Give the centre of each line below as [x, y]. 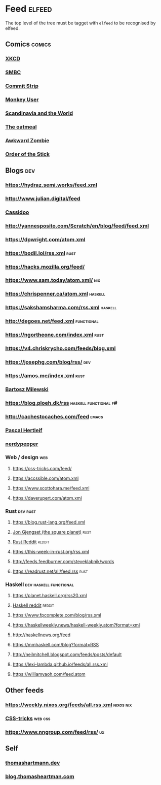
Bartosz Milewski [27, 389]
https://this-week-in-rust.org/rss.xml [51, 552]
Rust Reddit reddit [31, 542]
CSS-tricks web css [28, 718]
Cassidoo [17, 212]
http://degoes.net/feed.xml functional [52, 321]
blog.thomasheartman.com [40, 776]
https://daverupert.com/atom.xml [47, 498]
